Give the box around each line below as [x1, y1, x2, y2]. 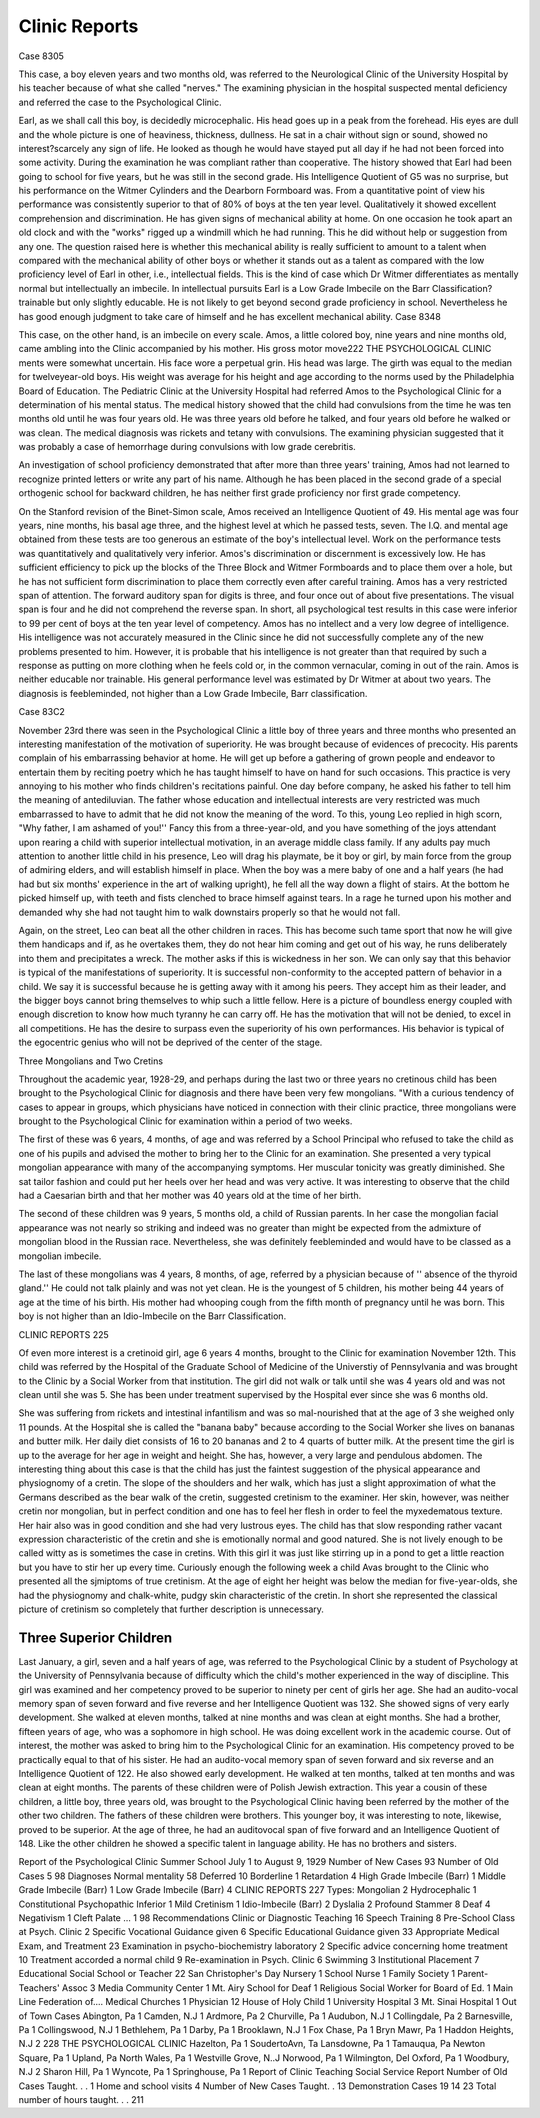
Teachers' [18, 1981, 60, 1994]
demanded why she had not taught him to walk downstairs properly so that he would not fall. [18, 906, 401, 918]
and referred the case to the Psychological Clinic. [18, 96, 222, 108]
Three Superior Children [18, 1629, 173, 1646]
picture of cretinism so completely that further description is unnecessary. [18, 1603, 325, 1615]
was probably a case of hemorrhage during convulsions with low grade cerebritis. [18, 441, 357, 453]
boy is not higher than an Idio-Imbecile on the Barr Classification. [18, 1310, 287, 1322]
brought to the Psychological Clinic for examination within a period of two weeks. [18, 1115, 353, 1127]
